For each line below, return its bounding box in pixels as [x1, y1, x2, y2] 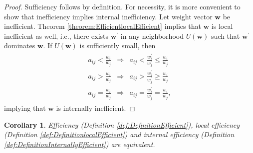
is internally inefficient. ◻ [56, 102, 135, 113]
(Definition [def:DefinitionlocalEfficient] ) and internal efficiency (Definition [4, 129, 235, 140]
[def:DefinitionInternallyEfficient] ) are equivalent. [4, 139, 155, 149]
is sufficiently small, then [79, 40, 156, 51]
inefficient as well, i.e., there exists [4, 30, 109, 41]
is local [211, 21, 233, 31]
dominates [4, 40, 35, 51]
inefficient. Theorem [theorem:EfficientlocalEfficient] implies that [4, 21, 201, 31]
